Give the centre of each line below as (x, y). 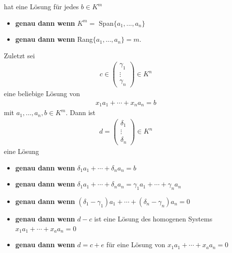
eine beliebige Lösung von (42, 93)
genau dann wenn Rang (54, 39)
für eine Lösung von (136, 245)
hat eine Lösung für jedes (41, 6)
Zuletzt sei (19, 55)
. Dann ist (80, 112)
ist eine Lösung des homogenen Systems (153, 218)
